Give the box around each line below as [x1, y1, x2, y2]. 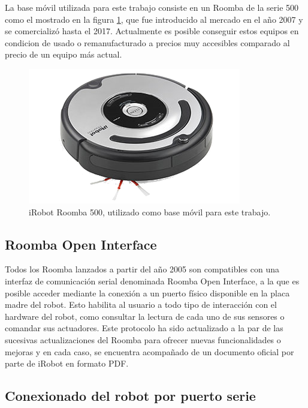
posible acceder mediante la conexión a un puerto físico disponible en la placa [5, 286, 290, 299]
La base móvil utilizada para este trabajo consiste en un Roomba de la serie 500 [5, 1, 299, 13]
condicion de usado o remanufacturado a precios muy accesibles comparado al [5, 36, 290, 49]
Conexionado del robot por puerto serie [5, 386, 256, 405]
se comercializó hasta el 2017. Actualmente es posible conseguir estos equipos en [5, 25, 299, 37]
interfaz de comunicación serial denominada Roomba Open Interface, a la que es [5, 274, 300, 287]
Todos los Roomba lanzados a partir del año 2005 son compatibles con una [5, 263, 279, 275]
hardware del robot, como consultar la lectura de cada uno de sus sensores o [5, 310, 285, 322]
